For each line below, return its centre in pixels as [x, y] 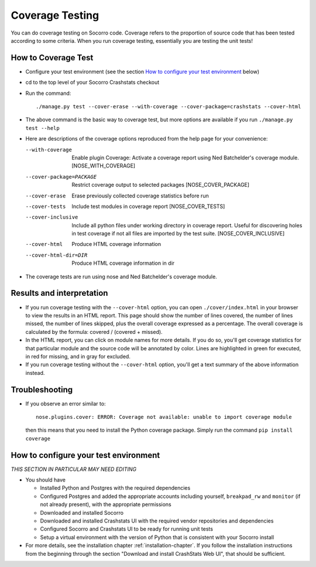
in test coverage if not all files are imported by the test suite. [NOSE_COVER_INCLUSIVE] [178, 234]
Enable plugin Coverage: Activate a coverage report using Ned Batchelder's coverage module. [186, 158]
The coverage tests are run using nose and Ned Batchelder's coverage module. [121, 276]
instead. [35, 373]
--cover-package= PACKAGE [61, 177]
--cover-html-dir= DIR [56, 255]
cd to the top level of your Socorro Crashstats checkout [92, 83]
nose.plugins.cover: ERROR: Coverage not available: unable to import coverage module [164, 417]
